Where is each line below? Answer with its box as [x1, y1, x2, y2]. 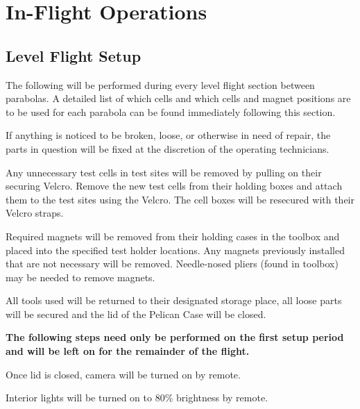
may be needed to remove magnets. [6, 269, 155, 284]
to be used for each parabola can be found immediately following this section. [6, 104, 336, 119]
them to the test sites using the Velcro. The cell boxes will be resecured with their [6, 192, 354, 206]
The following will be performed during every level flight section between [6, 77, 315, 92]
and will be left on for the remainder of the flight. [6, 344, 250, 358]
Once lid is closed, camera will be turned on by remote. [6, 367, 241, 381]
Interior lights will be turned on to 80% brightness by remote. [6, 390, 268, 405]
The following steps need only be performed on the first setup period [6, 330, 344, 344]
